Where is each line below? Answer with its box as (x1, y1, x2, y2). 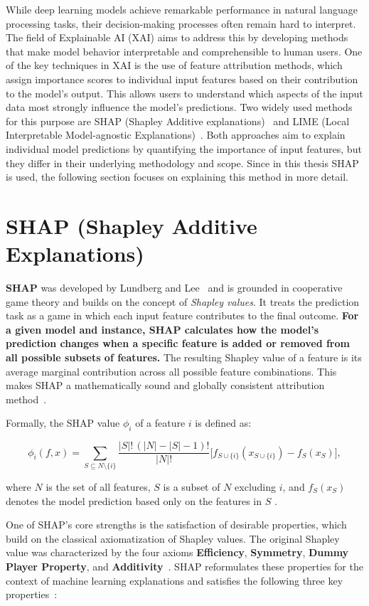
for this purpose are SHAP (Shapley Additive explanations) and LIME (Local (6, 113, 350, 128)
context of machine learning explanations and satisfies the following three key (6, 573, 343, 588)
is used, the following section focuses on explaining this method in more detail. (6, 169, 348, 184)
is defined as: (195, 415, 252, 430)
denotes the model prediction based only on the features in (6, 493, 262, 508)
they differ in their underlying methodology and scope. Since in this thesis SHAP (6, 155, 359, 170)
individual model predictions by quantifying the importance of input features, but (6, 141, 362, 156)
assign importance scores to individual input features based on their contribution (6, 71, 358, 86)
